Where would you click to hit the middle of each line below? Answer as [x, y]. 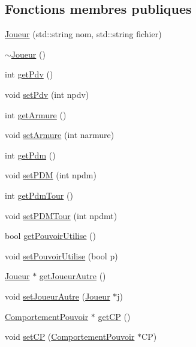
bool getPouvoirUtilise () [51, 236]
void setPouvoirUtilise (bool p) [61, 255]
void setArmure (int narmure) [60, 135]
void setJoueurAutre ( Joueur [58, 296]
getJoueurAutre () [73, 276]
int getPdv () [29, 74]
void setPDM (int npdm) [51, 175]
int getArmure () [36, 114]
